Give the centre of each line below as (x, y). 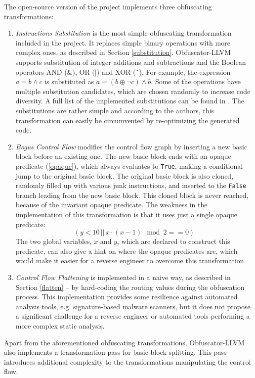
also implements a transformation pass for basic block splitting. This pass (115, 352)
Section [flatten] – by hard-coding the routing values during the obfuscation (130, 287)
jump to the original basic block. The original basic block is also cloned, (125, 175)
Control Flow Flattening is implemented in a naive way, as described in (123, 277)
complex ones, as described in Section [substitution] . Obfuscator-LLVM (123, 52)
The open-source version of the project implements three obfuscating (108, 6)
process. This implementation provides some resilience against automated (127, 297)
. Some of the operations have (196, 81)
